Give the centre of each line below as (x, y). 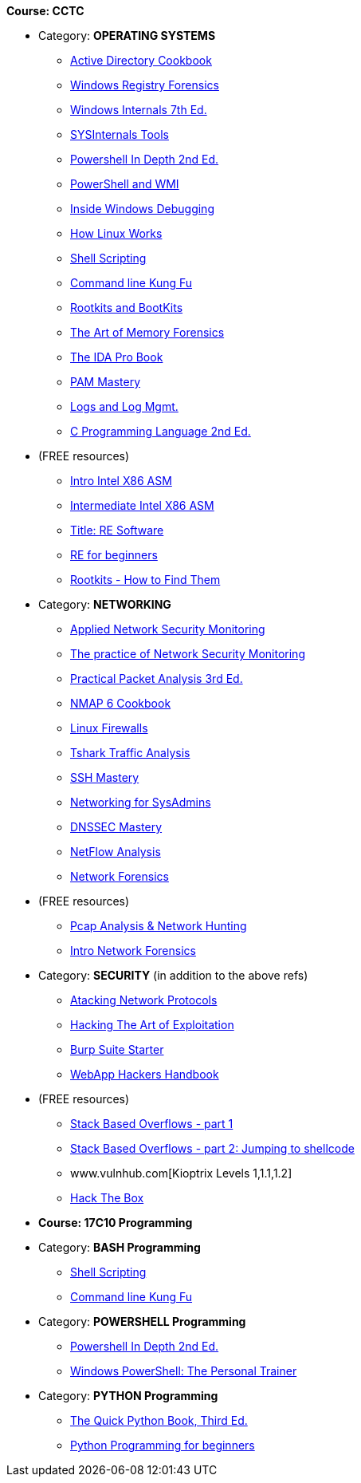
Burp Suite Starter (117, 1049)
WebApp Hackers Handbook (145, 1074)
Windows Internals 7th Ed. (139, 110)
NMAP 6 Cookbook (121, 703)
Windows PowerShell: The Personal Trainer (184, 1371)
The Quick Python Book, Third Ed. (159, 1420)
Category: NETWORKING (105, 604)
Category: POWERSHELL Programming (142, 1321)
